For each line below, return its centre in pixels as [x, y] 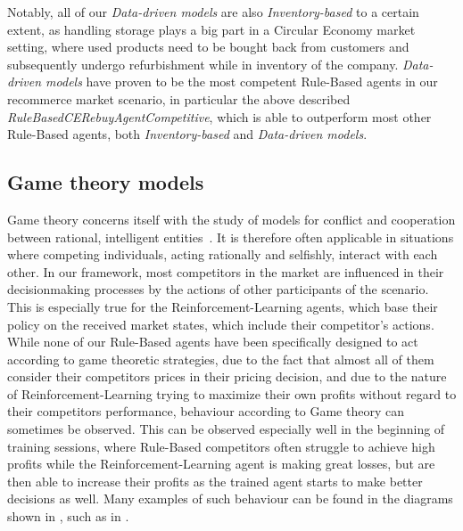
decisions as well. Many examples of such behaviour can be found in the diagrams [230, 498]
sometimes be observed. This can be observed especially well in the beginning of [226, 429]
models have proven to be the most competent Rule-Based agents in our [242, 82]
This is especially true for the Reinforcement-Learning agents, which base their [223, 306]
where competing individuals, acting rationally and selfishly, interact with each [223, 254]
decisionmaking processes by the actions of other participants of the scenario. [218, 289]
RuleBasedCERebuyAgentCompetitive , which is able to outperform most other [219, 116]
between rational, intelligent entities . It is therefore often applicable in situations [231, 237]
